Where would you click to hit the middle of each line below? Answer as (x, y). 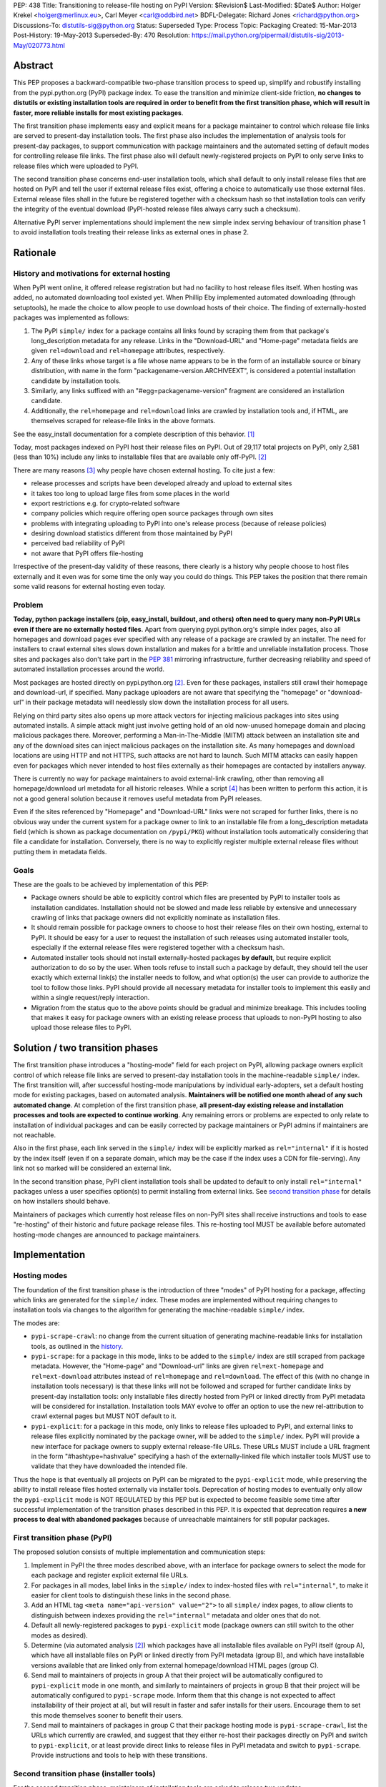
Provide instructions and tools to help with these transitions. (119, 1756)
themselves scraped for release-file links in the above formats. (123, 421)
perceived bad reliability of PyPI (78, 543)
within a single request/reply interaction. (90, 998)
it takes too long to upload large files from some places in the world (130, 493)
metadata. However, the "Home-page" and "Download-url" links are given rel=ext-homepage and (178, 1366)
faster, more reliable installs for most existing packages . (98, 113)
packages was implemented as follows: (71, 317)
